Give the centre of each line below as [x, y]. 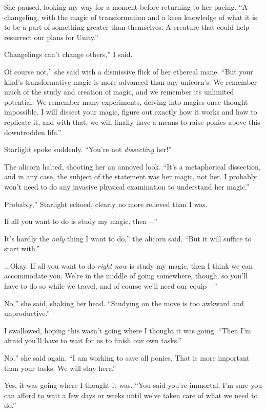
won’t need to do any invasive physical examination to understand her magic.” [127, 186]
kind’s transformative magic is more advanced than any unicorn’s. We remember [131, 81]
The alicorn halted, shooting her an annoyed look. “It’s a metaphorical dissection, [132, 166]
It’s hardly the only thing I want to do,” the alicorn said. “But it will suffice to [128, 238]
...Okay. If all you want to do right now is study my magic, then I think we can [128, 265]
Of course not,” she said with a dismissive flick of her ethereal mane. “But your [129, 71]
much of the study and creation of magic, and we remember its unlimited [119, 92]
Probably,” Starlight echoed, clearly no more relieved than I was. [106, 204]
